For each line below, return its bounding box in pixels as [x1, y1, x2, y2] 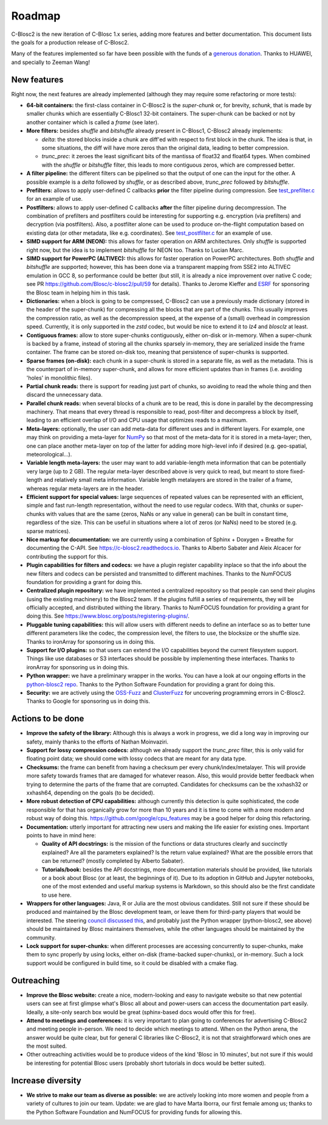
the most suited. [26, 1042, 67, 1050]
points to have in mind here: [26, 831, 97, 839]
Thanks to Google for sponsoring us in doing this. [26, 697, 150, 705]
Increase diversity [11, 1075, 81, 1085]
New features [11, 74, 64, 85]
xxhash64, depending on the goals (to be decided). [26, 789, 155, 796]
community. [26, 934, 56, 941]
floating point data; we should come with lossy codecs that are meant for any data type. [26, 755, 247, 762]
